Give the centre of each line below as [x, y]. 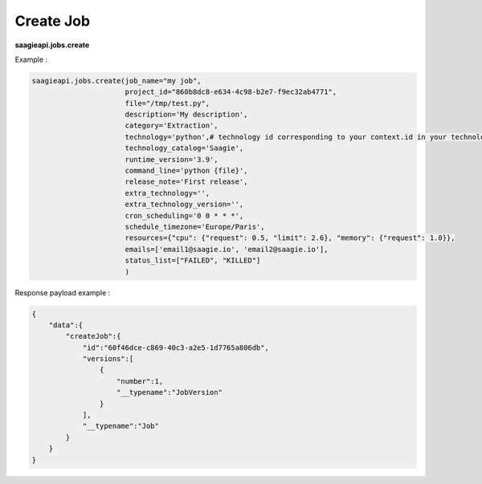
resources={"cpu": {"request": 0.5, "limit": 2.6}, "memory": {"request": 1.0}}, [290, 238]
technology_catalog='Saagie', [184, 148]
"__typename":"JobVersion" [170, 392]
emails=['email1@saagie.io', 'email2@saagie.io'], [227, 249]
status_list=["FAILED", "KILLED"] [193, 260]
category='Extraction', [172, 126]
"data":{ [66, 325]
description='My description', [186, 115]
